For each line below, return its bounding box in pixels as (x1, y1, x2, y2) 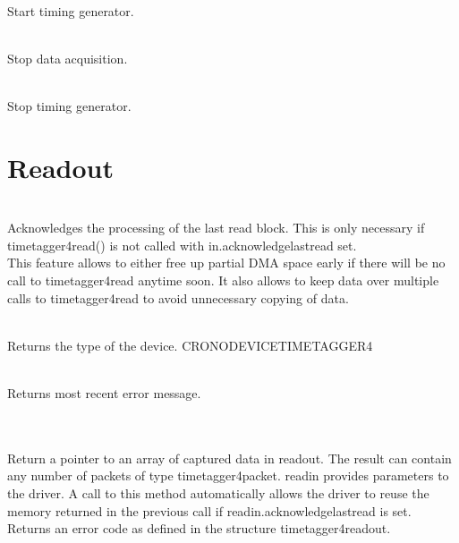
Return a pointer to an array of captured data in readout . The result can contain (7, 448, 452, 467)
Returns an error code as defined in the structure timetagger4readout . (7, 519, 391, 538)
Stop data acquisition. (7, 48, 128, 67)
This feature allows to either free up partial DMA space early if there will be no (7, 253, 446, 272)
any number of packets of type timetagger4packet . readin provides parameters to (7, 466, 449, 485)
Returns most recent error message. (7, 384, 201, 403)
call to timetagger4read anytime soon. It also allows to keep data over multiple (7, 271, 439, 290)
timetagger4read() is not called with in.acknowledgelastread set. (7, 235, 357, 254)
